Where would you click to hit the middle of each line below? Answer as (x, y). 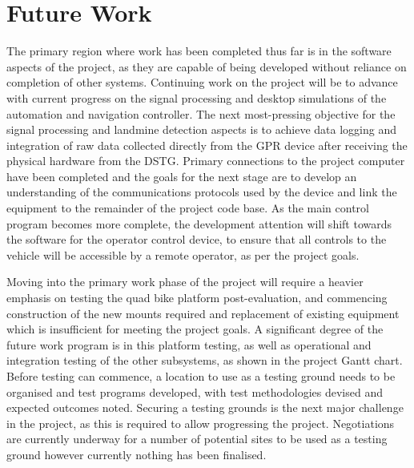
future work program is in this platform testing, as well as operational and (189, 344)
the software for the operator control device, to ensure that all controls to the (197, 239)
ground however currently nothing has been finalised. (137, 454)
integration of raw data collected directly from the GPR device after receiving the (207, 145)
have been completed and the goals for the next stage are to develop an (182, 176)
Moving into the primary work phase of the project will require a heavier (185, 282)
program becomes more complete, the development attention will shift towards (199, 223)
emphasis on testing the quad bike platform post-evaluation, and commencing (197, 298)
